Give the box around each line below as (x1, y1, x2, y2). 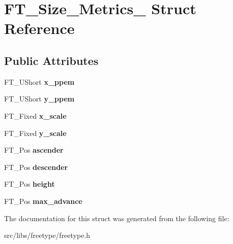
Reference (4, 18, 75, 39)
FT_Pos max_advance (4, 195, 82, 206)
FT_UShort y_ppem (4, 93, 75, 104)
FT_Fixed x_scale (4, 110, 67, 121)
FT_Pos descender (4, 161, 68, 172)
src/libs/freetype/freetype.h (4, 230, 91, 240)
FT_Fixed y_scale (4, 127, 67, 138)
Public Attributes (4, 52, 99, 68)
